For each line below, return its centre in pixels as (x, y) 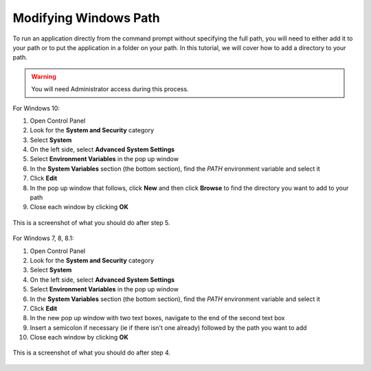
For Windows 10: (36, 108)
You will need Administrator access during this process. (110, 89)
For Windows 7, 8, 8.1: (43, 238)
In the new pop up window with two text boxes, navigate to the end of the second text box (157, 318)
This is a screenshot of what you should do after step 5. (91, 222)
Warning (44, 76)
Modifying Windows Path (87, 18)
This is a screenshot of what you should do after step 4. (92, 352)
